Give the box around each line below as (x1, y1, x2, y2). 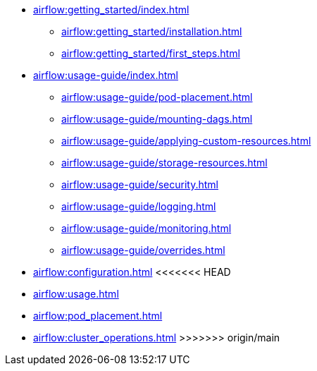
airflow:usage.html (33, 288, 119, 300)
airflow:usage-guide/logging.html (61, 200, 216, 212)
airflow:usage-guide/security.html (61, 178, 218, 190)
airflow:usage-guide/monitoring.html (61, 222, 232, 234)
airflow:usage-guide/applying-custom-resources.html (61, 135, 311, 147)
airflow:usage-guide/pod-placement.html (61, 91, 253, 103)
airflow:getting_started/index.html (33, 4, 189, 16)
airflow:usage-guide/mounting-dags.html (61, 113, 253, 125)
